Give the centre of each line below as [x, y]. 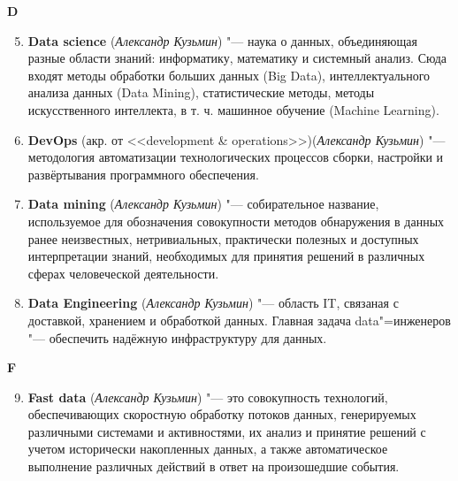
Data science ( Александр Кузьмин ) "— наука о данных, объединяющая [222, 40]
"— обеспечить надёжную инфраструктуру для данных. [177, 337]
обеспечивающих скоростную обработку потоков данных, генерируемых [222, 414]
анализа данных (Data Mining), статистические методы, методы [201, 92]
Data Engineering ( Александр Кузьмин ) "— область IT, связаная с [213, 303]
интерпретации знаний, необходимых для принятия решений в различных [226, 256]
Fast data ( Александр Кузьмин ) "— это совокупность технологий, [208, 397]
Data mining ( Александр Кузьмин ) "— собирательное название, [203, 204]
